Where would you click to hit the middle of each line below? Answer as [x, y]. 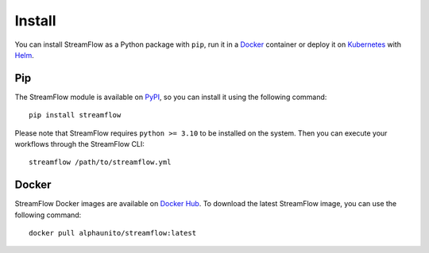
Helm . [25, 55]
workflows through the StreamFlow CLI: [79, 144]
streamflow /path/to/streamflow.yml [100, 162]
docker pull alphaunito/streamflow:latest [113, 233]
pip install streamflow [75, 115]
